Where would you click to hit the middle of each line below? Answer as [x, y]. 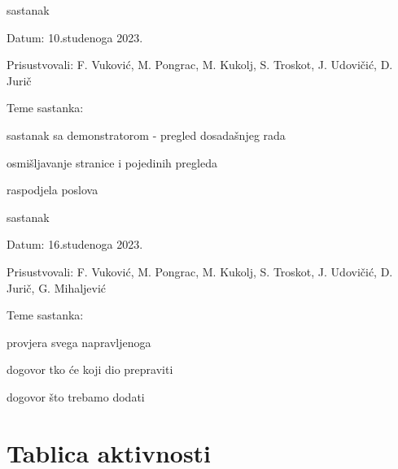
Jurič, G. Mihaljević [57, 287]
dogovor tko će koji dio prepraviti [90, 369]
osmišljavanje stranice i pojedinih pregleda [112, 162]
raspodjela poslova [52, 190]
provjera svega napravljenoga [79, 342]
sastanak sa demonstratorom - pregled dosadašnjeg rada [146, 135]
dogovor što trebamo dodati [76, 396]
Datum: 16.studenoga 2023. [75, 244]
